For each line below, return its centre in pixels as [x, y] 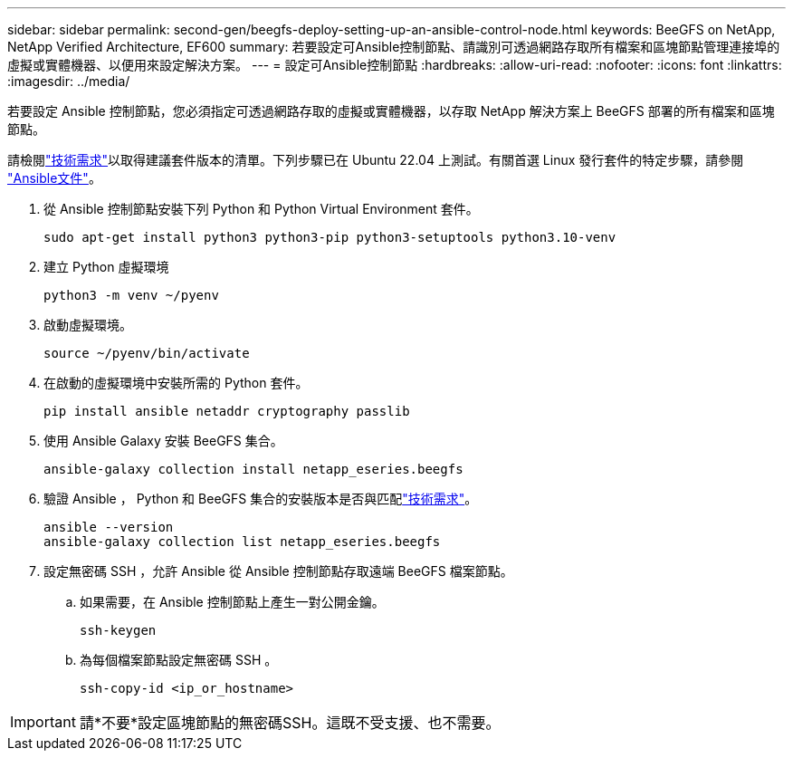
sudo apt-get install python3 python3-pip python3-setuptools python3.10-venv [330, 237]
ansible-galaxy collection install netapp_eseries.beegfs [253, 469]
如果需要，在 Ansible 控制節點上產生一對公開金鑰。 [232, 602]
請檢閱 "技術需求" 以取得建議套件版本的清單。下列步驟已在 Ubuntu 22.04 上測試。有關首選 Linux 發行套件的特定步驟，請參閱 [376, 160]
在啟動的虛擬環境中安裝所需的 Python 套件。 [176, 383]
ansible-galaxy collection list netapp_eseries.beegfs [242, 542]
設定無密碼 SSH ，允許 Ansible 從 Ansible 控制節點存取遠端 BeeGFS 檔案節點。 [278, 571]
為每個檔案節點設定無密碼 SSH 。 [179, 660]
